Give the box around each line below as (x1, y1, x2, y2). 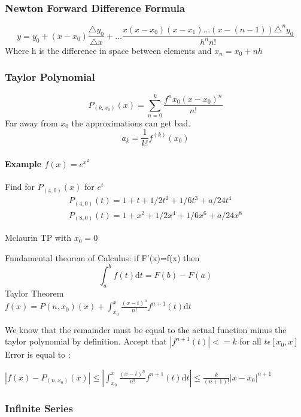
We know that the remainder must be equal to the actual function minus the (5, 323, 287, 336)
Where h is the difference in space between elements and (5, 44, 212, 56)
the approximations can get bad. (71, 116, 191, 129)
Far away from (5, 116, 58, 129)
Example (5, 158, 42, 170)
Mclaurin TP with (5, 231, 72, 244)
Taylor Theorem (5, 286, 64, 299)
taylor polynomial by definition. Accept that (5, 335, 167, 347)
